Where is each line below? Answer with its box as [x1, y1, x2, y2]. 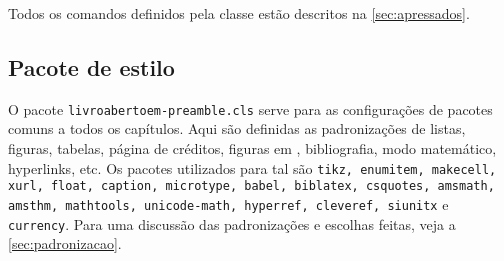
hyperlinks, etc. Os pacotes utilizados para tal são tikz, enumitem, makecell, [8, 157, 497, 178]
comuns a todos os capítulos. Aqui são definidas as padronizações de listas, [8, 118, 466, 139]
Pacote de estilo [8, 51, 175, 82]
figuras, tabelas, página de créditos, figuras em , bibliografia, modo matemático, [8, 138, 497, 159]
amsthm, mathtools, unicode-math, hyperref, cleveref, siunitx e [8, 193, 449, 214]
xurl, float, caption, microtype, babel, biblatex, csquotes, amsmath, [8, 179, 495, 194]
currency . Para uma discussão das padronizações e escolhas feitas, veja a [8, 213, 456, 234]
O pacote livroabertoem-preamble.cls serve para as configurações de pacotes [8, 98, 493, 119]
